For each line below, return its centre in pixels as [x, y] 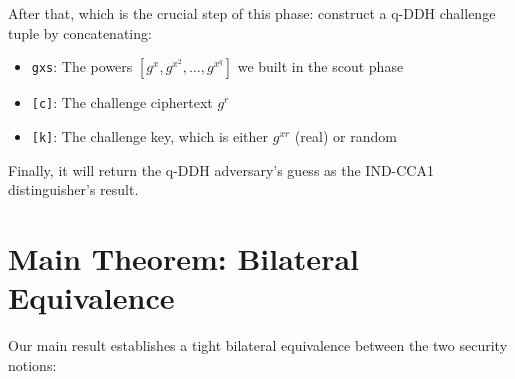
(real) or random [345, 135]
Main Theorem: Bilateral [183, 257]
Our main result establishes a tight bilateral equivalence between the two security [258, 345]
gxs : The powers [82, 66]
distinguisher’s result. [73, 189]
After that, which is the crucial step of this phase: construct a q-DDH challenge [252, 13]
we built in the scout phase [320, 66]
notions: [32, 364]
